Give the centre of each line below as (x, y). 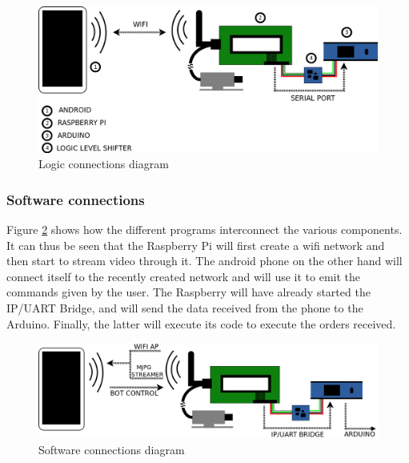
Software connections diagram (112, 449)
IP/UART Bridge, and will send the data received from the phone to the (185, 307)
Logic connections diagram (104, 164)
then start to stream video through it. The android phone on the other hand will (204, 261)
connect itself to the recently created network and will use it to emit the (183, 276)
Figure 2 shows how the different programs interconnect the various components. (204, 229)
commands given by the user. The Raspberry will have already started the (188, 292)
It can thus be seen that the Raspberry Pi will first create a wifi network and (196, 245)
